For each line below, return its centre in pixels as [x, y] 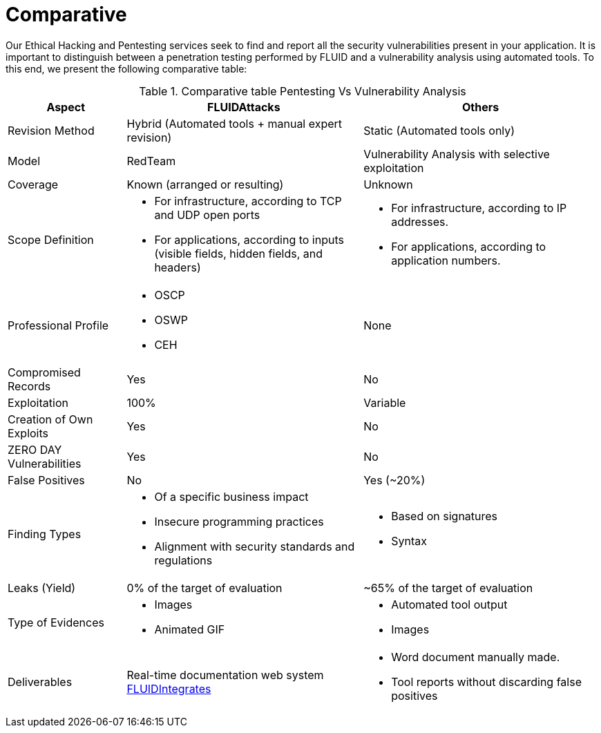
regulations [183, 560]
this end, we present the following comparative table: [126, 68]
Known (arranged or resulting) [205, 184]
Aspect [66, 107]
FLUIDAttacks [244, 107]
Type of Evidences [56, 622]
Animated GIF [190, 629]
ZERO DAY [35, 449]
